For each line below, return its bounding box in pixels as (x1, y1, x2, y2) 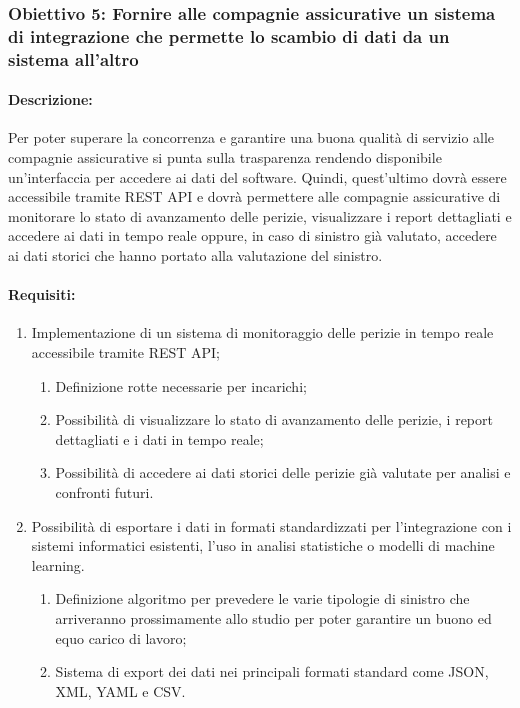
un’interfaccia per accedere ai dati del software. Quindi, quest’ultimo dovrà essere (8, 166, 507, 187)
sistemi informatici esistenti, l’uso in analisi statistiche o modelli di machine (31, 535, 495, 556)
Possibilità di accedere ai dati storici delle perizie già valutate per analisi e (55, 462, 511, 483)
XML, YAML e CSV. (55, 680, 186, 701)
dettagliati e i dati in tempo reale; (55, 428, 264, 449)
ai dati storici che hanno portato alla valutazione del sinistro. (8, 245, 383, 266)
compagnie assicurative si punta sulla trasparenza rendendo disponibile (8, 147, 442, 168)
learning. (31, 554, 85, 575)
